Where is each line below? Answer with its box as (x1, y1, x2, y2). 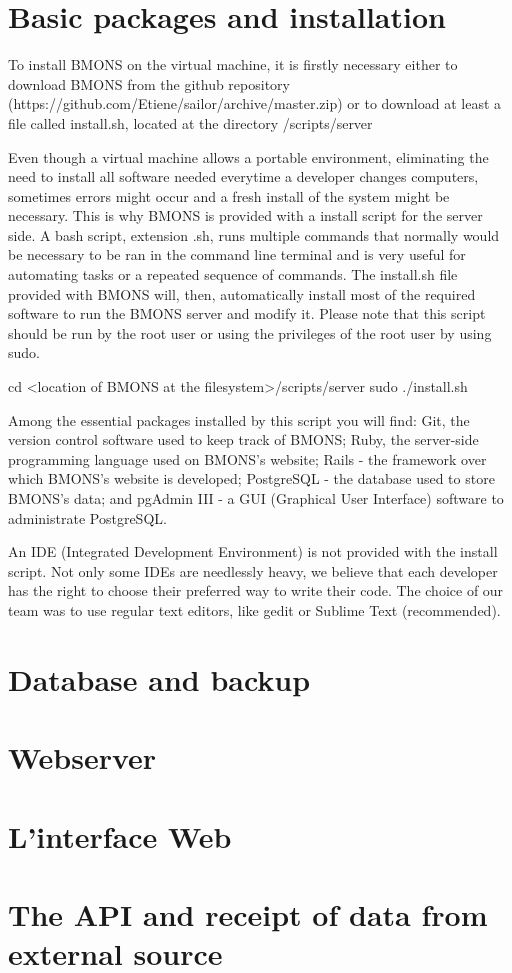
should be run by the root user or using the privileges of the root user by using (8, 322, 492, 343)
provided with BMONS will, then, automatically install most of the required (8, 283, 476, 304)
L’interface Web (8, 815, 232, 856)
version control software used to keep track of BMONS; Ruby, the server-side (8, 429, 479, 450)
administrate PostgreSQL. (8, 507, 167, 528)
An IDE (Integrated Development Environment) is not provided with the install (8, 541, 498, 562)
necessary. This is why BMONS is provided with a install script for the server (8, 205, 483, 226)
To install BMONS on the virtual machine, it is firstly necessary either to (8, 54, 458, 75)
